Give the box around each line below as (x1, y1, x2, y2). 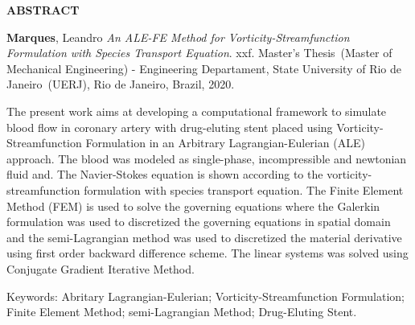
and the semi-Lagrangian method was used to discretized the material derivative (6, 228, 402, 245)
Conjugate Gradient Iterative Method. (6, 260, 195, 277)
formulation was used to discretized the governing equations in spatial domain (6, 213, 391, 230)
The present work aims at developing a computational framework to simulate (6, 102, 387, 119)
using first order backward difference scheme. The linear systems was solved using (6, 245, 409, 261)
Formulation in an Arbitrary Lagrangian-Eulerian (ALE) (85, 134, 365, 151)
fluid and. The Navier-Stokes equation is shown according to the (6, 166, 323, 183)
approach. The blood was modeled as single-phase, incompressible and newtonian (6, 150, 407, 167)
